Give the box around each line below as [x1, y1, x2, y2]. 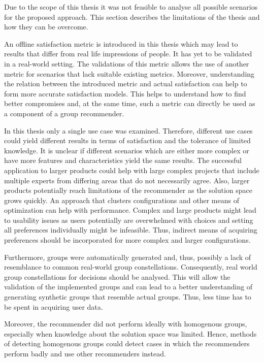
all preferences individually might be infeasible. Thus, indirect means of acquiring [4, 224, 257, 235]
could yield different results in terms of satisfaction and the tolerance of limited [4, 135, 251, 146]
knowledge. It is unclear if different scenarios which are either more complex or [4, 145, 249, 155]
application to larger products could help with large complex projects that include [4, 164, 259, 175]
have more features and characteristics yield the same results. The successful [4, 155, 242, 166]
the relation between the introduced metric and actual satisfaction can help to [4, 78, 247, 89]
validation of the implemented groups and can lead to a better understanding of [4, 281, 253, 292]
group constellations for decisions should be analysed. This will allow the [4, 271, 230, 282]
